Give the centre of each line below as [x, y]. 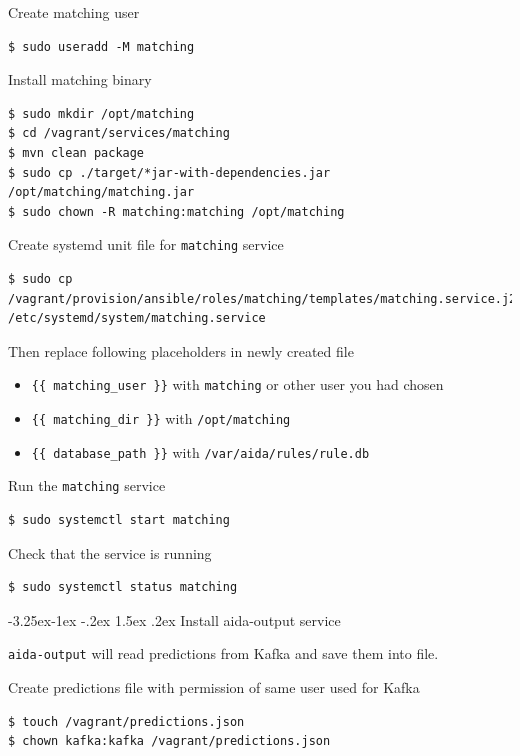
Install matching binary [80, 79]
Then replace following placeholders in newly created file [181, 350]
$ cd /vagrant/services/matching [119, 133]
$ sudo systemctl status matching [123, 587]
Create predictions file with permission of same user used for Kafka [214, 687]
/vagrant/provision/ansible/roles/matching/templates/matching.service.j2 [262, 298]
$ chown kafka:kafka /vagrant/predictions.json [169, 741]
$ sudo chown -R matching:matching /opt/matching [176, 211]
